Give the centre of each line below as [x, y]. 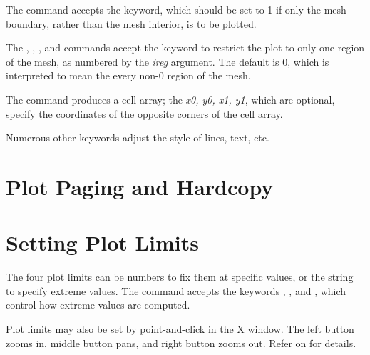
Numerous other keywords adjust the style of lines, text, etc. [138, 137]
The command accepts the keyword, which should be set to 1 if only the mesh [176, 9]
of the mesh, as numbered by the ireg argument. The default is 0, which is [168, 61]
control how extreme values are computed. [98, 305]
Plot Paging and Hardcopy [140, 186]
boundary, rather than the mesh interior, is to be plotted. [131, 23]
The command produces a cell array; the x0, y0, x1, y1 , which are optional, [170, 99]
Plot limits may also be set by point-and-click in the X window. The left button [180, 329]
